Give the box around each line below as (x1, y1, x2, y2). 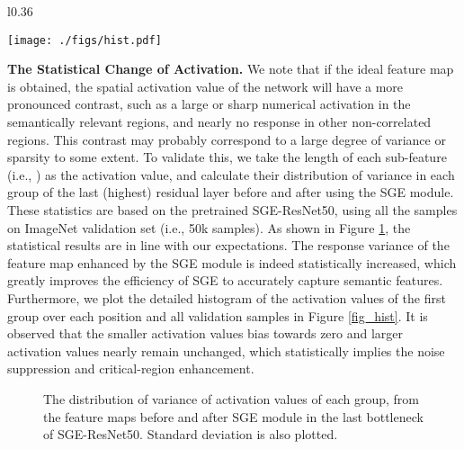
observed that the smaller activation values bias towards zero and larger (7, 324, 404, 343)
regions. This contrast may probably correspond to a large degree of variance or (7, 130, 446, 148)
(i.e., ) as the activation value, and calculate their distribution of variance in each (7, 165, 455, 184)
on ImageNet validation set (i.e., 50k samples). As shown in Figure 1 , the (7, 218, 411, 237)
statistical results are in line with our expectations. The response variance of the (7, 236, 450, 255)
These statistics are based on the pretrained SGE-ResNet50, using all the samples (7, 201, 458, 219)
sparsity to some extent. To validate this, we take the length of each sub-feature (7, 148, 447, 166)
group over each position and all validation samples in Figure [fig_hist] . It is (7, 306, 428, 325)
